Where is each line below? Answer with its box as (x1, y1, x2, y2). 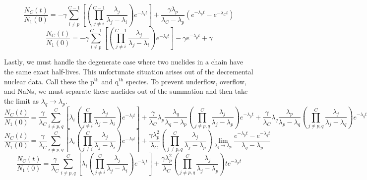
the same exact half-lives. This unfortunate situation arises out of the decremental (4, 66, 253, 76)
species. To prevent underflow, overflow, (125, 76, 246, 86)
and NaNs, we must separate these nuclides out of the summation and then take (4, 86, 248, 96)
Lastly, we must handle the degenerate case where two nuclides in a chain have (4, 57, 244, 67)
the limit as (4, 95, 39, 106)
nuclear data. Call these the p (4, 76, 94, 86)
